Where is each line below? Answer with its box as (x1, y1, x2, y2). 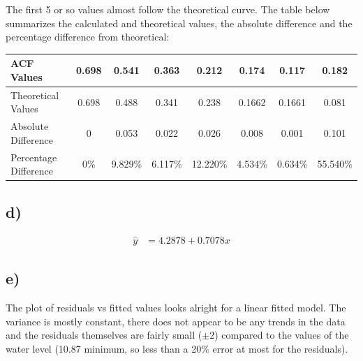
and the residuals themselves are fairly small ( (6, 327, 202, 342)
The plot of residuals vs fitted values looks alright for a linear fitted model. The (6, 300, 346, 314)
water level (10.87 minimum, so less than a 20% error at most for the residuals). (6, 341, 348, 355)
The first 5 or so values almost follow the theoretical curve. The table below (6, 2, 330, 16)
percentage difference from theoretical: (6, 29, 170, 44)
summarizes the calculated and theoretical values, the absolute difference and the (6, 15, 353, 30)
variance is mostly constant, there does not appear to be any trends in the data (6, 314, 346, 328)
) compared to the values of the (214, 327, 349, 342)
